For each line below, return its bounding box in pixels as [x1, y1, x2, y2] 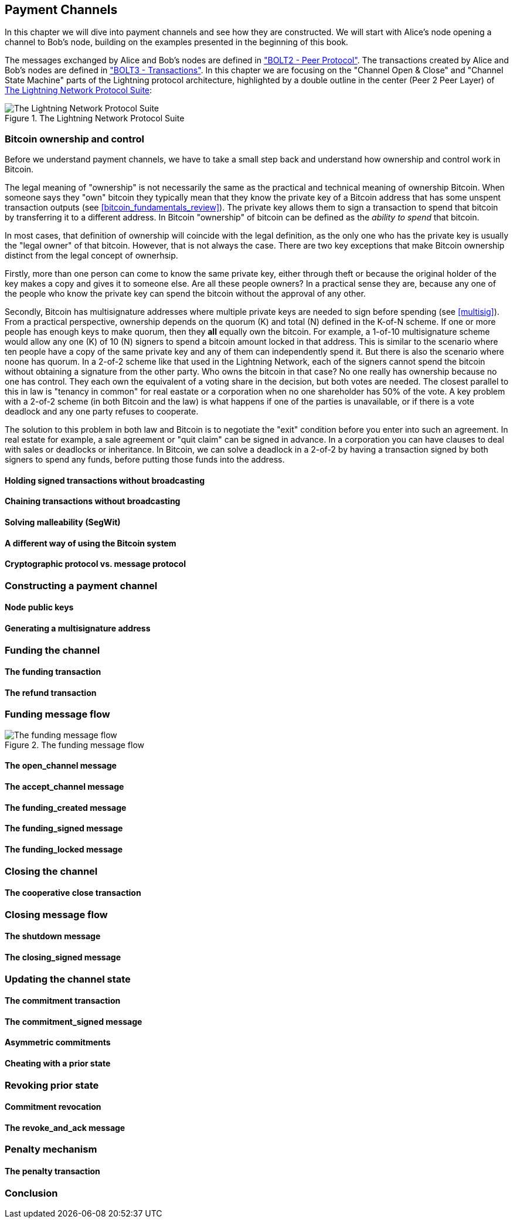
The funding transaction [5, 667, 101, 677]
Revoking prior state [5, 1079, 99, 1091]
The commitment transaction [5, 996, 121, 1006]
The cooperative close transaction [5, 888, 141, 898]
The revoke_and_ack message [5, 1122, 125, 1133]
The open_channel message [5, 760, 117, 771]
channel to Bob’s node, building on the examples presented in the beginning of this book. [5, 37, 348, 47]
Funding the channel [5, 644, 100, 656]
